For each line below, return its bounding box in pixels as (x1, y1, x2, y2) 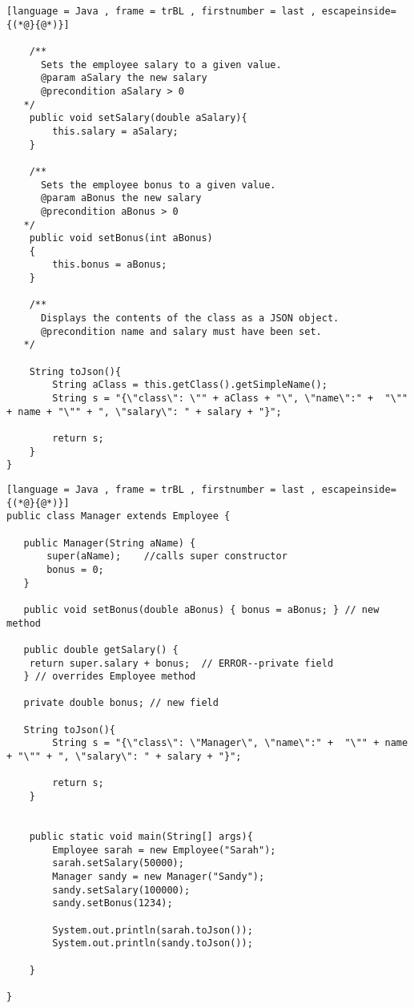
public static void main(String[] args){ (29, 831, 253, 843)
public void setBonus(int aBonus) (29, 232, 213, 244)
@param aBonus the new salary (40, 192, 202, 204)
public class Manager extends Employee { (6, 510, 231, 522)
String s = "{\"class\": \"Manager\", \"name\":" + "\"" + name (52, 737, 408, 749)
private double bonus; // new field (23, 697, 219, 709)
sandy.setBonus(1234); (52, 897, 173, 909)
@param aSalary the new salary (40, 72, 207, 84)
